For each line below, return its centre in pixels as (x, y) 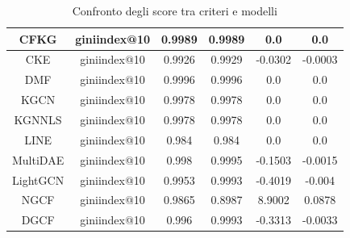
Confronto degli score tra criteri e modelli (175, 10)
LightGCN (38, 180)
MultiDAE (38, 159)
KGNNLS (38, 119)
